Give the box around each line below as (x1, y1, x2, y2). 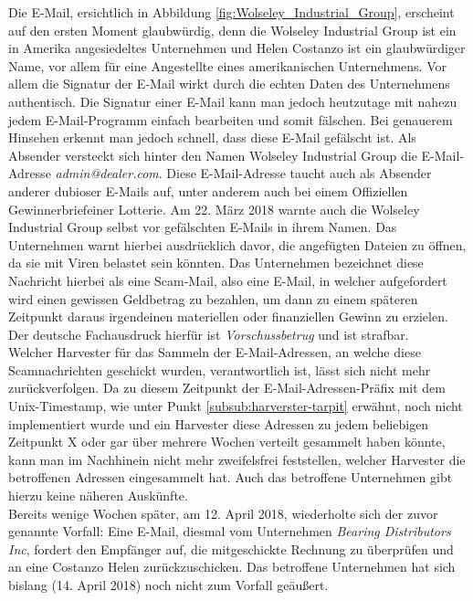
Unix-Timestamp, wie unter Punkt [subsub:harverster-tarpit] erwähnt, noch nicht (8, 396, 463, 416)
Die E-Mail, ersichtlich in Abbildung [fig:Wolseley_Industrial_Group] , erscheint (8, 3, 455, 21)
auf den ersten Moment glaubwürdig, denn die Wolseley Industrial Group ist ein (8, 20, 457, 39)
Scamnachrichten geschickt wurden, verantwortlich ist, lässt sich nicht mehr (8, 360, 431, 379)
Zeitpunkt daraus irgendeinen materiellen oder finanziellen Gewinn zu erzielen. (8, 307, 448, 326)
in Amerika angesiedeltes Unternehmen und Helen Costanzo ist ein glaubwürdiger (8, 38, 466, 58)
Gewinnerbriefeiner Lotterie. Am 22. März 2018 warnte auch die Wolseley (8, 199, 420, 218)
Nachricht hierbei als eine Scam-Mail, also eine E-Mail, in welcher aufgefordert (8, 270, 447, 290)
